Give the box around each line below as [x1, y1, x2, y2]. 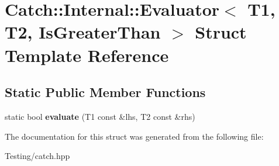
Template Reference [5, 43, 169, 67]
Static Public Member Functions [5, 83, 206, 101]
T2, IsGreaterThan [5, 20, 161, 44]
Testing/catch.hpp [5, 150, 70, 162]
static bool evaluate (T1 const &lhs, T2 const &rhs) [5, 110, 195, 122]
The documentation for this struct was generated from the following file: [5, 130, 264, 142]
